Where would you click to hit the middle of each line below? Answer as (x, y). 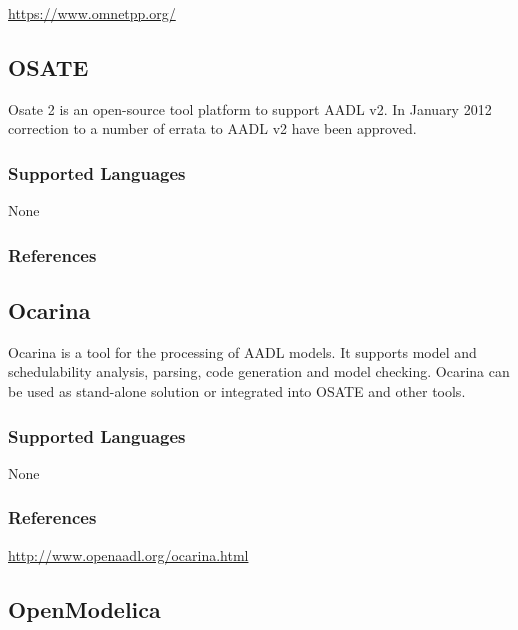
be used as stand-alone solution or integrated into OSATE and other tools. (237, 391)
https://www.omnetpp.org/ (92, 13)
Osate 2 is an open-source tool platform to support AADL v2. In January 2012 (250, 108)
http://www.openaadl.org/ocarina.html (128, 554)
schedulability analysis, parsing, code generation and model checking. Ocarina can (259, 371)
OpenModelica (84, 608)
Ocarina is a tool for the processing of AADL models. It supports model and (242, 351)
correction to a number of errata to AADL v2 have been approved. (212, 128)
